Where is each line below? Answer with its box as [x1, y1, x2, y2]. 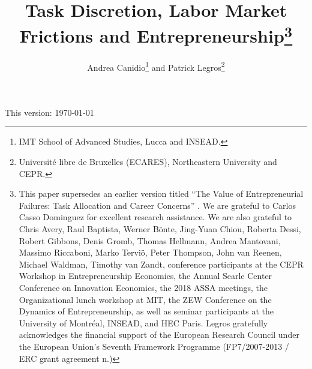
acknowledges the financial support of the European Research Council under [19, 328, 299, 341]
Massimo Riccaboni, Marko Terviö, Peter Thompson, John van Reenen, [19, 246, 282, 259]
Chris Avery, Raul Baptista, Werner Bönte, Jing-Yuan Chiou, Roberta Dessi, [19, 223, 301, 235]
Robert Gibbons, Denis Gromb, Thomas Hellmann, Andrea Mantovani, [19, 234, 281, 247]
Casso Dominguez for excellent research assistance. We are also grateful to [19, 211, 292, 223]
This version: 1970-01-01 [5, 106, 94, 118]
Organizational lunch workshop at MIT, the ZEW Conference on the [19, 293, 272, 305]
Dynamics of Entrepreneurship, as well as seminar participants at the [19, 305, 274, 317]
